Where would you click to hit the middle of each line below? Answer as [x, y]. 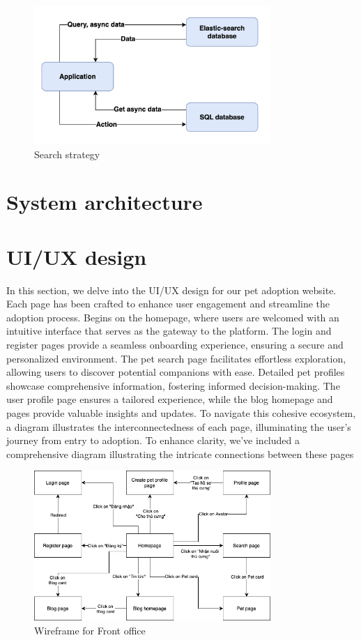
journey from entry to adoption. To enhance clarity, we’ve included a [153, 440]
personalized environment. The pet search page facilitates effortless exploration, [176, 358]
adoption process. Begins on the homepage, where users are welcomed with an [173, 317]
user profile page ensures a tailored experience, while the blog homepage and [170, 399]
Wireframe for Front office [90, 630]
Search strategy [67, 154]
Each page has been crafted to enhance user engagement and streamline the [168, 304]
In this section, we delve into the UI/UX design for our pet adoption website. [171, 290]
